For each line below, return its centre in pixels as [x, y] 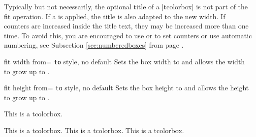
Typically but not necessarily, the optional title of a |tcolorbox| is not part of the [126, 6]
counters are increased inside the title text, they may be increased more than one [126, 26]
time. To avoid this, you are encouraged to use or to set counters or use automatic [128, 35]
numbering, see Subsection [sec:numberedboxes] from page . [94, 45]
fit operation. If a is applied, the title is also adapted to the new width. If [115, 16]
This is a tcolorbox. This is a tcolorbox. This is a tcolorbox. [94, 130]
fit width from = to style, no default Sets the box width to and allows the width [125, 61]
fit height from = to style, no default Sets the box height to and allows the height [127, 88]
